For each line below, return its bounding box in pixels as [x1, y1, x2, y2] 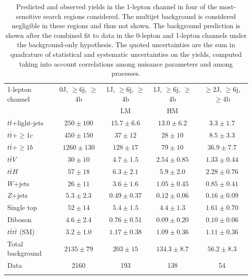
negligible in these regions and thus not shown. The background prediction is [12, 20, 240, 31]
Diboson [7, 214, 32, 225]
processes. [111, 68, 141, 78]
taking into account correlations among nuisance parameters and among [19, 58, 233, 69]
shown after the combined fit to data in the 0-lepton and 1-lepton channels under [5, 30, 247, 40]
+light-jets [12, 118, 44, 128]
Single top [7, 202, 37, 212]
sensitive [16, 11, 41, 21]
